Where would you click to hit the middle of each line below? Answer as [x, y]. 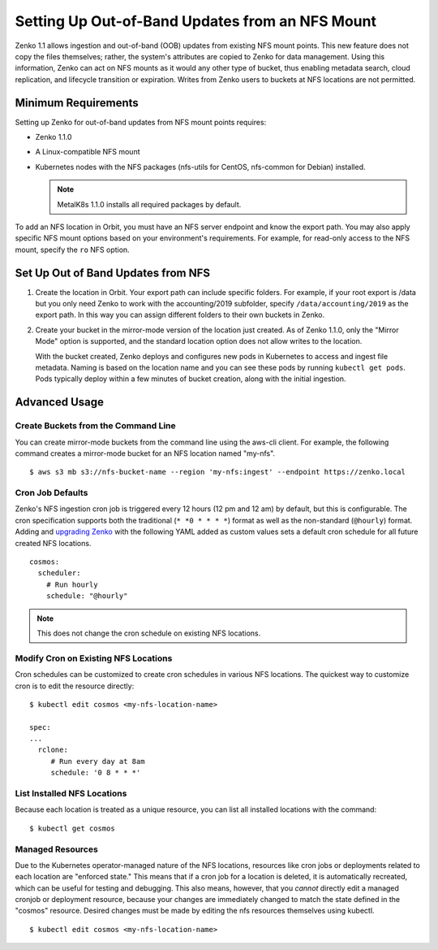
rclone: [53, 750]
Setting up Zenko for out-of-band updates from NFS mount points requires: [141, 122]
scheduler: [59, 573]
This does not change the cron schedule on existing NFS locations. [149, 633]
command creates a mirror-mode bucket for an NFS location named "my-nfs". [145, 453]
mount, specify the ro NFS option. [72, 249]
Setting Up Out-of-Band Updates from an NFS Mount [196, 21]
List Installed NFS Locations [71, 794]
